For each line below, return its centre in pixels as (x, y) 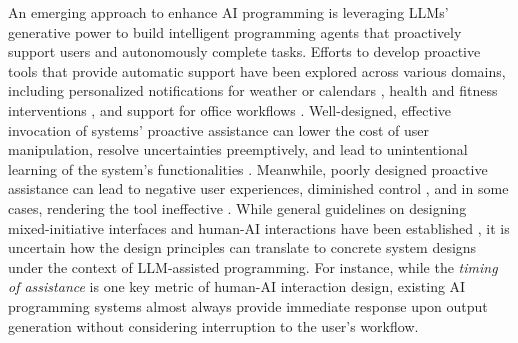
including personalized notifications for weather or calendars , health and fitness (253, 90)
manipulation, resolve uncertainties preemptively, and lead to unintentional (238, 149)
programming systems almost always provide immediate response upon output (248, 305)
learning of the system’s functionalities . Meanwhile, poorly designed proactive (248, 168)
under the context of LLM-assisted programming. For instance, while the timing (253, 266)
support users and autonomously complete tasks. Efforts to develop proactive (244, 51)
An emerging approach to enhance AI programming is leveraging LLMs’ (228, 12)
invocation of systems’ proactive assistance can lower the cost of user (219, 129)
